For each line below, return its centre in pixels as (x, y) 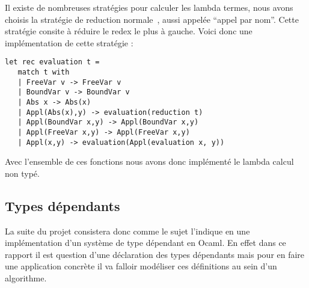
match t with (44, 72)
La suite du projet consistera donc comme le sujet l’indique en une (127, 231)
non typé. (22, 173)
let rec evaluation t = (52, 62)
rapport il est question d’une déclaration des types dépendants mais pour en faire (155, 254)
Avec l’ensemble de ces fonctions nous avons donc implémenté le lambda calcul (149, 161)
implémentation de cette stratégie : (69, 42)
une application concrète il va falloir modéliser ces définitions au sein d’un (141, 266)
